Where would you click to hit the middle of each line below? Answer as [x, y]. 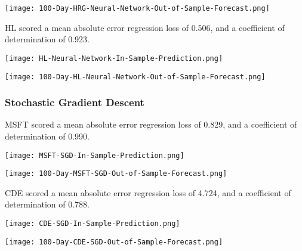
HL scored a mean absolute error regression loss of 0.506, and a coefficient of [145, 27]
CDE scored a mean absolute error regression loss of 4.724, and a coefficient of [148, 192]
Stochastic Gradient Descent [75, 102]
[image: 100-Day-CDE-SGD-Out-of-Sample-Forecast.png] [114, 242]
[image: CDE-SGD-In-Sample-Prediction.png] [93, 224]
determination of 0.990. [47, 136]
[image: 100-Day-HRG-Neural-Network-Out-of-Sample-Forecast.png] [137, 8]
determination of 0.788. [47, 204]
